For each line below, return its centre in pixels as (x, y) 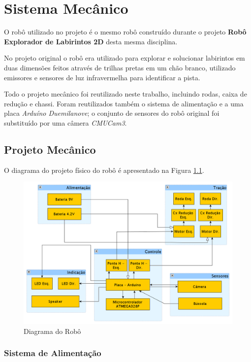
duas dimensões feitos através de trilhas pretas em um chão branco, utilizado (120, 67)
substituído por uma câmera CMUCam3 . (65, 122)
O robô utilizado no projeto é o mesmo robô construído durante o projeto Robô (125, 32)
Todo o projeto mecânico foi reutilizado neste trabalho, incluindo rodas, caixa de (125, 94)
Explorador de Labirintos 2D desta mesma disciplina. (91, 41)
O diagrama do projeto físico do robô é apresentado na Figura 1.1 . (104, 170)
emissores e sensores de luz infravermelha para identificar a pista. (102, 77)
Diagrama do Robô (52, 331)
